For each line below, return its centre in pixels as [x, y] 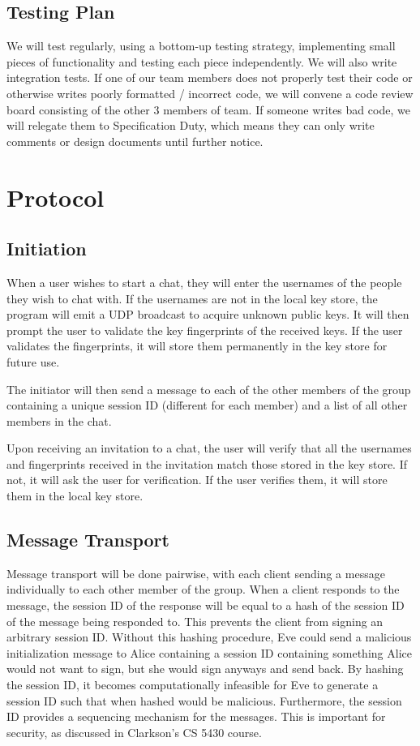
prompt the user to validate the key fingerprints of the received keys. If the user [205, 330]
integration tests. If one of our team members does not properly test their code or [210, 77]
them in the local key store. [75, 496]
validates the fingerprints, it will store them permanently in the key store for [197, 346]
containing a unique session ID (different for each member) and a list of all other [207, 405]
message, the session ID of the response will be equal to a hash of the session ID [206, 605]
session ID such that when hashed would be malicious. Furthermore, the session [204, 700]
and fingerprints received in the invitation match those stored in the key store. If [207, 463]
